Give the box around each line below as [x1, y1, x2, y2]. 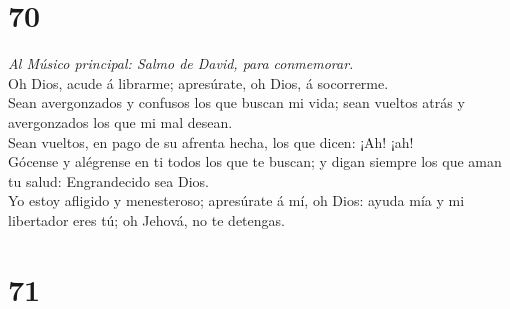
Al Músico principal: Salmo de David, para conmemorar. [8, 53, 354, 74]
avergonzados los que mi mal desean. [8, 111, 233, 132]
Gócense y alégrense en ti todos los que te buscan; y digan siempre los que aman [8, 151, 502, 172]
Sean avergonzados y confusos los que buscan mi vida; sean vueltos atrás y [8, 92, 465, 113]
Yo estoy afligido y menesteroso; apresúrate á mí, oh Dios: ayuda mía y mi [8, 190, 465, 211]
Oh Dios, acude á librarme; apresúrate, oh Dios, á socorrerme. [8, 72, 389, 93]
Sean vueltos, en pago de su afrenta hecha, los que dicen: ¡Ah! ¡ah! [8, 131, 414, 152]
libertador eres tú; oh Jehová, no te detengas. [8, 209, 285, 230]
